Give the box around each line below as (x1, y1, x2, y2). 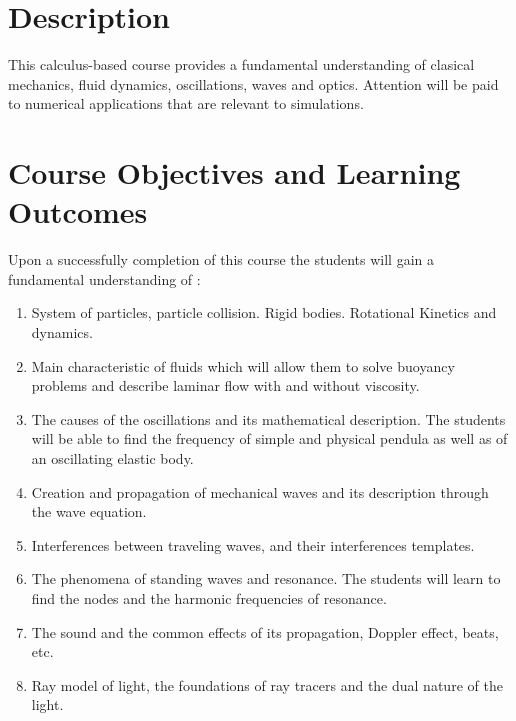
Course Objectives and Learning (8, 152, 461, 193)
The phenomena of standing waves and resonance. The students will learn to (31, 568, 501, 589)
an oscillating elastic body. (31, 447, 194, 468)
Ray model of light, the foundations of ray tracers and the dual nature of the (31, 674, 503, 695)
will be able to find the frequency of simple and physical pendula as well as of (31, 428, 508, 449)
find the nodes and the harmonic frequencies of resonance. (31, 587, 387, 608)
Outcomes (8, 191, 148, 232)
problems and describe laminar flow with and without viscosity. (31, 375, 420, 396)
